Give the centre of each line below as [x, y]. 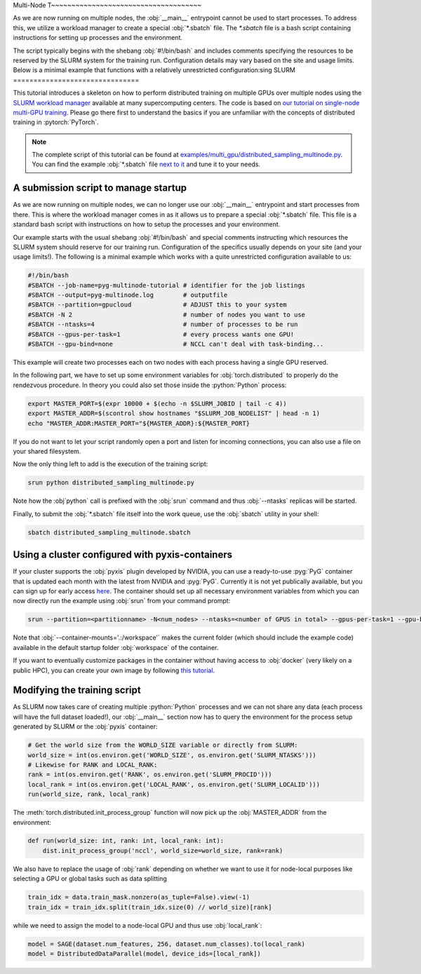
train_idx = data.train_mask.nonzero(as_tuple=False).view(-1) [139, 897]
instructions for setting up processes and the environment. [98, 38]
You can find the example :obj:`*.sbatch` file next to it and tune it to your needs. [146, 164]
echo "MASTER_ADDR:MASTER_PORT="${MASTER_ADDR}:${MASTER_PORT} [139, 423]
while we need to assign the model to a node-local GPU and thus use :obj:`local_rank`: [138, 925]
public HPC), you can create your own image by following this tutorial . [114, 670]
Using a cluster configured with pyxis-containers [123, 555]
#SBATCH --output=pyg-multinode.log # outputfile [128, 295]
